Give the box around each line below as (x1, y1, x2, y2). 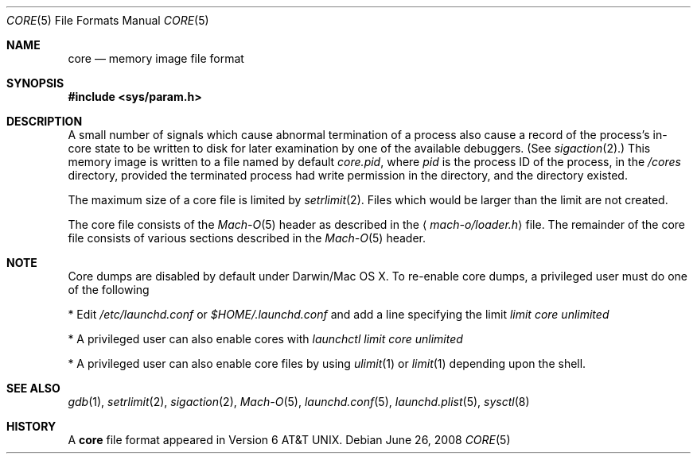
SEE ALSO (6, 381, 60, 395)
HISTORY (6, 419, 56, 433)
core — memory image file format (68, 52, 244, 65)
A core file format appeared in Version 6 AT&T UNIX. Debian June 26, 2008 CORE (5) (68, 433, 511, 446)
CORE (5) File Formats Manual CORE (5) (6, 14, 209, 27)
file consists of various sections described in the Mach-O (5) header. (68, 231, 426, 245)
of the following (68, 283, 150, 296)
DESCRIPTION (6, 114, 83, 128)
